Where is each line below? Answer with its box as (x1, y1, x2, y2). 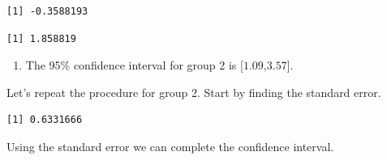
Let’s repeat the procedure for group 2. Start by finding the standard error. (6, 83, 381, 100)
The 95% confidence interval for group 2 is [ (25, 57, 243, 74)
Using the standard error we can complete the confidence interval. (6, 137, 334, 154)
